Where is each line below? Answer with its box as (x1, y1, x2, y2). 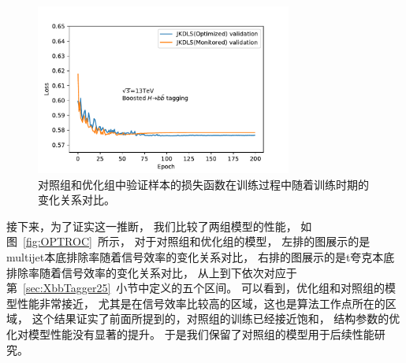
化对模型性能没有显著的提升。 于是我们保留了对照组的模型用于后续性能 (6, 325, 374, 342)
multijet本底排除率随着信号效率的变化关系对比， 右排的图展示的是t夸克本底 (6, 248, 395, 265)
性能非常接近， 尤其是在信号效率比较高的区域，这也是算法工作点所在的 (17, 294, 386, 311)
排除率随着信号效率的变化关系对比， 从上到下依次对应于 (6, 264, 297, 280)
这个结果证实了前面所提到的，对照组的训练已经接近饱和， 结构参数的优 (32, 310, 400, 327)
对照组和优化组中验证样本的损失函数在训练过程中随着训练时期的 (38, 176, 369, 192)
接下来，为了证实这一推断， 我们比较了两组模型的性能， (6, 217, 297, 234)
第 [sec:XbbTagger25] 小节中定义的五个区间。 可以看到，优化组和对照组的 (6, 280, 386, 296)
